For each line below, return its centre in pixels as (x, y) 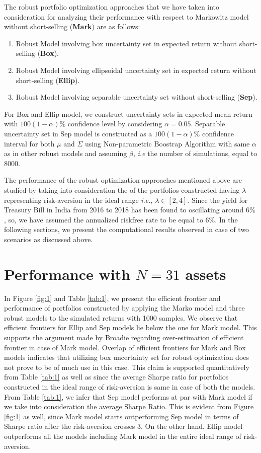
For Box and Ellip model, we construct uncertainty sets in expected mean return (128, 114)
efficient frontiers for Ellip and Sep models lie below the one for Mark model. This (130, 327)
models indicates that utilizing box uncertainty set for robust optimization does (127, 357)
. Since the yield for (217, 200)
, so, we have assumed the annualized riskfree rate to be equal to (104, 219)
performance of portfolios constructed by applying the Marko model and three (124, 308)
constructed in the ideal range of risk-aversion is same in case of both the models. (130, 386)
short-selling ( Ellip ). (48, 80)
